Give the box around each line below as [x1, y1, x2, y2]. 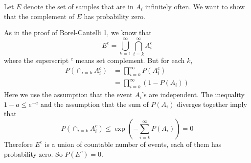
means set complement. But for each [75, 55, 185, 65]
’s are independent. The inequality [142, 89, 245, 100]
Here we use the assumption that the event [4, 89, 133, 100]
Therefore [4, 139, 33, 149]
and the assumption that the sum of [40, 99, 149, 109]
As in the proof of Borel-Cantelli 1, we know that [4, 27, 152, 38]
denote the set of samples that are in [23, 1, 134, 11]
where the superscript [4, 55, 69, 65]
